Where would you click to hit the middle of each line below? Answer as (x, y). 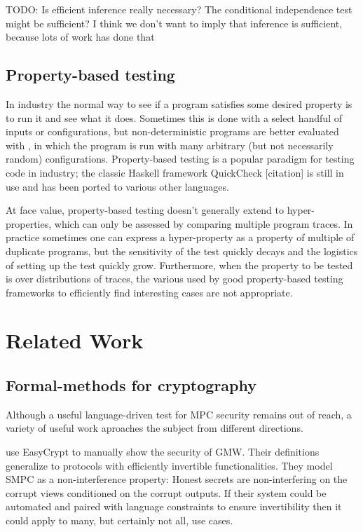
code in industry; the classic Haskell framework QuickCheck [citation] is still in (175, 172)
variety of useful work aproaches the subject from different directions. (155, 428)
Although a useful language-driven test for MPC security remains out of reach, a (179, 414)
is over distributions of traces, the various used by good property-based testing (174, 279)
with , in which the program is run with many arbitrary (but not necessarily (170, 145)
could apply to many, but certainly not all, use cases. (119, 520)
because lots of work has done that (80, 37)
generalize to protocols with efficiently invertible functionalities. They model (169, 465)
